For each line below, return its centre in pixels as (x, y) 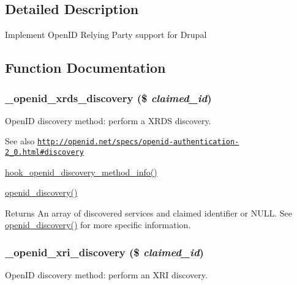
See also (20, 141)
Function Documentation (85, 68)
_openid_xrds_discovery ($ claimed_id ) (108, 98)
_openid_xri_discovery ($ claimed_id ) (104, 252)
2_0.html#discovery (44, 153)
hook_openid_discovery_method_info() (81, 172)
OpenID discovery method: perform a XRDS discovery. (108, 120)
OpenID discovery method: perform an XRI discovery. (106, 275)
